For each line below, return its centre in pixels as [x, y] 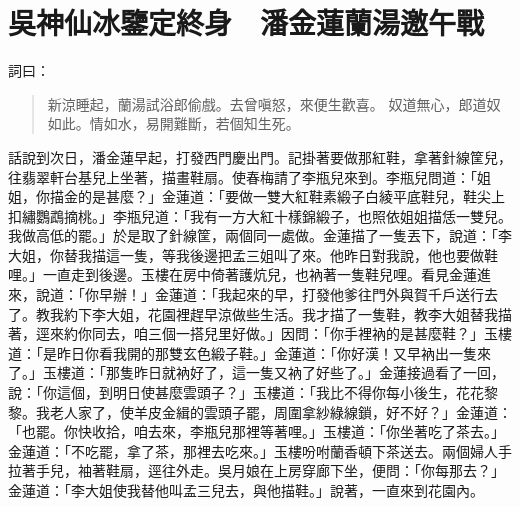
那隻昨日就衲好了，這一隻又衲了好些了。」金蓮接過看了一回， [305, 372]
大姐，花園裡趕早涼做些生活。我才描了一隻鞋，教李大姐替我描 [308, 313]
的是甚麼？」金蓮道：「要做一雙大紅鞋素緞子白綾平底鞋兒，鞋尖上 [291, 196]
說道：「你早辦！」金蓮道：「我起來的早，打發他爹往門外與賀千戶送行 [259, 294]
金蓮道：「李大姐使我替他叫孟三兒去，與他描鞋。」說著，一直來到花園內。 [246, 490]
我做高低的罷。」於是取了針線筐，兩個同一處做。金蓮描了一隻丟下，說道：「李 [260, 235]
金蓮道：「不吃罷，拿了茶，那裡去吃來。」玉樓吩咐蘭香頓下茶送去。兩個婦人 [253, 450]
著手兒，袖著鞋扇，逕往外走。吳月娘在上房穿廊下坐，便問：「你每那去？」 [263, 470]
